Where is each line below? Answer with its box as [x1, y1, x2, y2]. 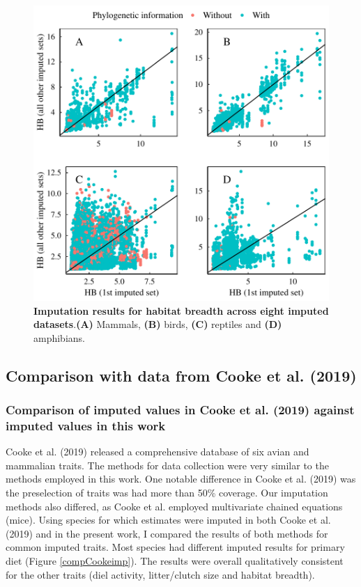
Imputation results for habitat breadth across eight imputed [33, 303, 329, 318]
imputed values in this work [6, 417, 166, 434]
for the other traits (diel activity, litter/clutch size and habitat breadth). [6, 567, 315, 581]
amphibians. [33, 330, 85, 345]
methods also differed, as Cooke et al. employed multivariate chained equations [6, 499, 343, 513]
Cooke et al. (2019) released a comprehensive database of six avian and [6, 444, 309, 459]
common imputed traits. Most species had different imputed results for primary [6, 540, 345, 554]
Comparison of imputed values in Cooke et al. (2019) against [6, 401, 355, 418]
